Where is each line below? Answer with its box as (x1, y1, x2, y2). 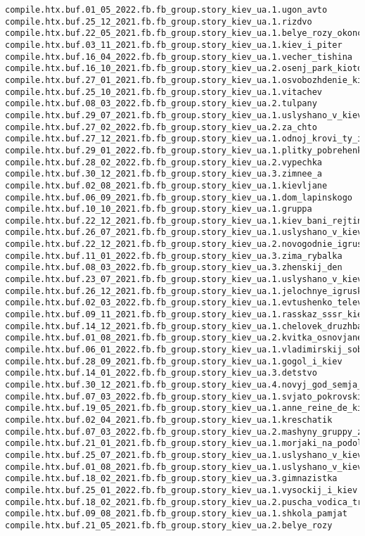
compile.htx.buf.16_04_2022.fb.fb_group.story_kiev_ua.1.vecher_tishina (5, 51, 352, 62)
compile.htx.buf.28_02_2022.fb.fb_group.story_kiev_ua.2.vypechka (5, 157, 323, 167)
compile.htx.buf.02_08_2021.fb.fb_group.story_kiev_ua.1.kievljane (5, 180, 328, 191)
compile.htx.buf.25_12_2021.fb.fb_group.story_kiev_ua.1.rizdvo (5, 16, 312, 27)
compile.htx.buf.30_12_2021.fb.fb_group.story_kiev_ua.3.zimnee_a (5, 169, 323, 179)
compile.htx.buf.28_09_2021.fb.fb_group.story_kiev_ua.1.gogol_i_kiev (5, 356, 342, 366)
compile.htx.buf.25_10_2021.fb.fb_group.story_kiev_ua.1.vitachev (5, 87, 323, 97)
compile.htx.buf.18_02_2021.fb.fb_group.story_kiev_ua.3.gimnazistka (5, 473, 338, 484)
